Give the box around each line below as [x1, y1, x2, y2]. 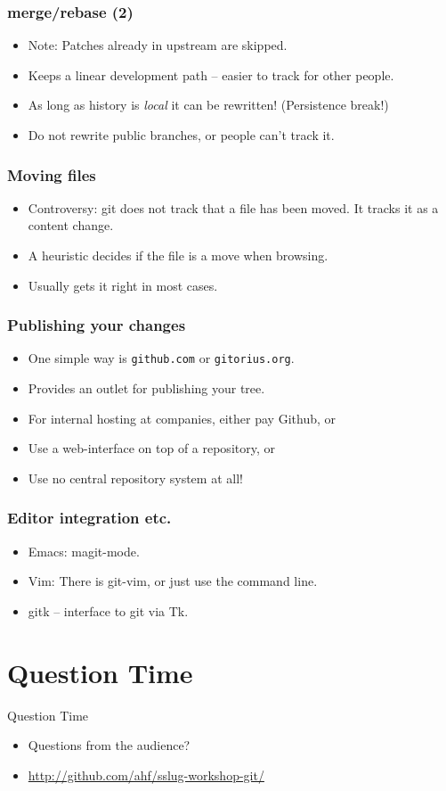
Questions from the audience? [28, 736, 191, 754]
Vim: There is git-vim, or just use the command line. [28, 572, 318, 590]
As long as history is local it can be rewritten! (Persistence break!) [28, 95, 389, 114]
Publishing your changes [7, 314, 186, 336]
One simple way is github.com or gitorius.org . [28, 349, 295, 367]
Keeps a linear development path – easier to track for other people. [28, 65, 394, 84]
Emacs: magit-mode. [28, 541, 140, 560]
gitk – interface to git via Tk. [28, 601, 189, 620]
